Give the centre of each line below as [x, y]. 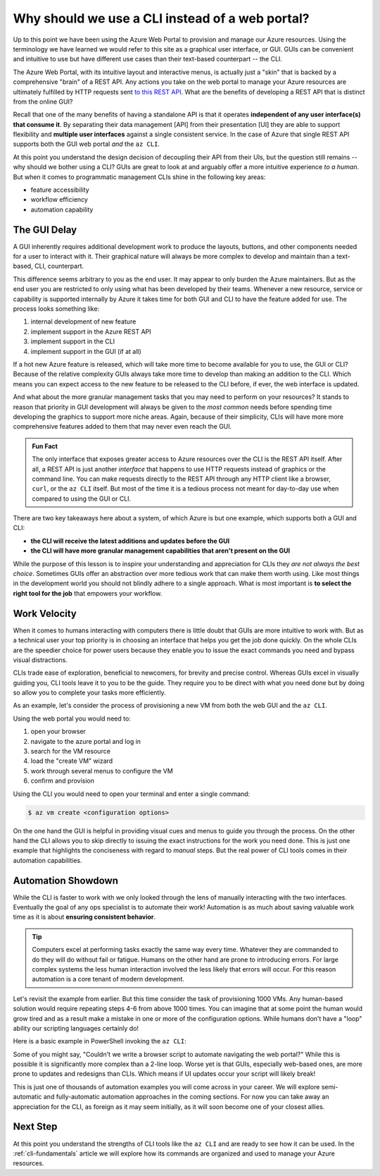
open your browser [58, 731]
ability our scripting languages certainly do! [76, 1028]
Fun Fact [45, 446]
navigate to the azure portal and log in [85, 741]
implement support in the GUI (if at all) [86, 351]
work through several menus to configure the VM [102, 771]
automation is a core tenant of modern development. [108, 979]
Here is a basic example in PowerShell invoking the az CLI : [100, 1041]
